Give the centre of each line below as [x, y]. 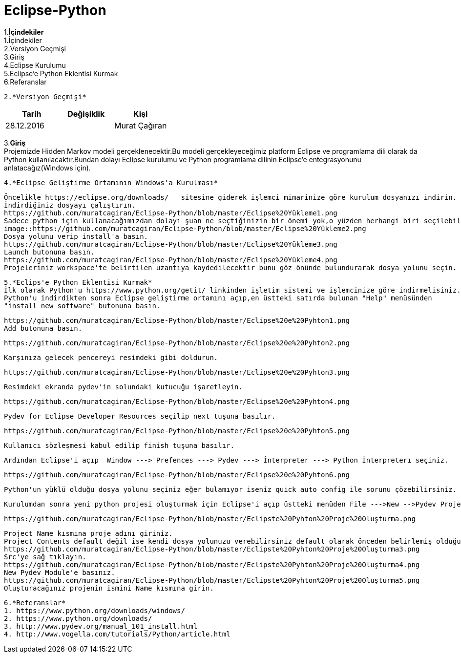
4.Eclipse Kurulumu [35, 65]
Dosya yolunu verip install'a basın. [76, 236]
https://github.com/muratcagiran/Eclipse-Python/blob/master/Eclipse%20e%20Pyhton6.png [177, 475]
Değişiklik [86, 114]
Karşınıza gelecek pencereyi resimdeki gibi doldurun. [111, 357]
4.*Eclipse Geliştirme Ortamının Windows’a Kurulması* [111, 182]
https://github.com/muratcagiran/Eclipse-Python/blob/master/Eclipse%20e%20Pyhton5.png [177, 431]
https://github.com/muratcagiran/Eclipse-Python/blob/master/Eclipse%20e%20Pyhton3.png [177, 372]
